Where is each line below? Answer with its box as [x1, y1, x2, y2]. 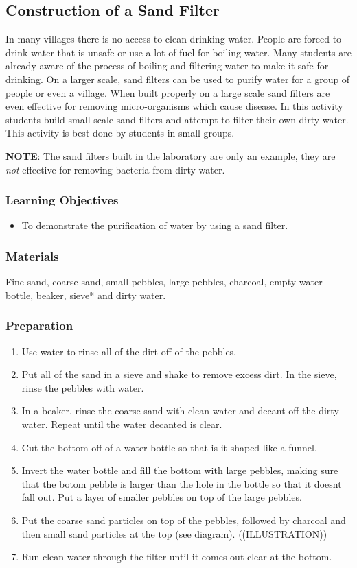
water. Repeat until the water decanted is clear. [21, 416, 222, 431]
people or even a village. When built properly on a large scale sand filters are [5, 85, 330, 99]
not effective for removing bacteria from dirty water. [5, 162, 225, 176]
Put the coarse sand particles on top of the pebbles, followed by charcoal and [21, 512, 346, 527]
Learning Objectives [5, 191, 119, 209]
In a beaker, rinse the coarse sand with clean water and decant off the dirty [21, 403, 339, 418]
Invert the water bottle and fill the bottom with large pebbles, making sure [21, 463, 338, 477]
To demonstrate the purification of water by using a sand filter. [21, 218, 288, 233]
